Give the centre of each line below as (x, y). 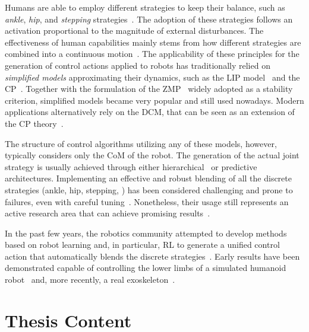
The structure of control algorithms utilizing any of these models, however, (141, 143)
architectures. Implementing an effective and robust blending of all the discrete (148, 178)
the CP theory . (34, 123)
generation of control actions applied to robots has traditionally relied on (138, 65)
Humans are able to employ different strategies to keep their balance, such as (145, 7)
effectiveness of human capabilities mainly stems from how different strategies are (153, 42)
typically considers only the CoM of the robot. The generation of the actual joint (152, 155)
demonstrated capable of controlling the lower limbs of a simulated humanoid (146, 268)
